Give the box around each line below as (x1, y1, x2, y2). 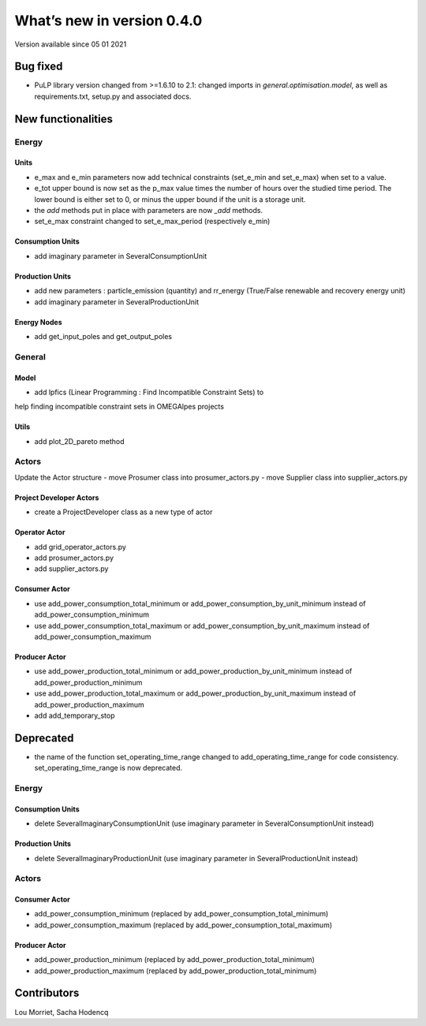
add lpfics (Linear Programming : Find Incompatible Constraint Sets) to (34, 387, 264, 397)
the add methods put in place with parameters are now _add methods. (34, 205, 263, 215)
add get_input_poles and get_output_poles (34, 331, 173, 341)
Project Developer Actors (14, 493, 99, 502)
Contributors (14, 987, 80, 1000)
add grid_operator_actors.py (34, 542, 126, 551)
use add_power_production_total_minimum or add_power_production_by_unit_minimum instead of (34, 666, 353, 676)
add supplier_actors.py (34, 564, 109, 573)
